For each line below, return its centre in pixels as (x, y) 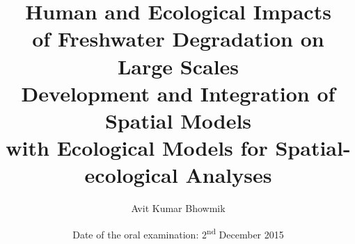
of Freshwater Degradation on (178, 39)
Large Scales (178, 66)
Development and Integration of (178, 93)
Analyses (229, 175)
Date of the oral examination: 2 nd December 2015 (178, 233)
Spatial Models (178, 120)
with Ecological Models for (137, 148)
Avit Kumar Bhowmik (178, 208)
